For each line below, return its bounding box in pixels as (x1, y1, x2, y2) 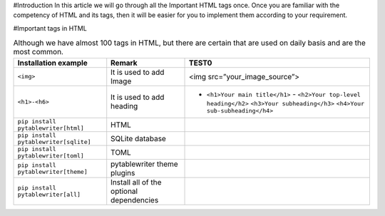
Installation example (17, 58, 88, 68)
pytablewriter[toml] (17, 152, 85, 160)
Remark (111, 58, 138, 68)
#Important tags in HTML (13, 24, 87, 32)
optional (111, 186, 138, 196)
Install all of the (111, 177, 162, 187)
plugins (111, 168, 135, 178)
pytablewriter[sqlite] (17, 138, 92, 145)
